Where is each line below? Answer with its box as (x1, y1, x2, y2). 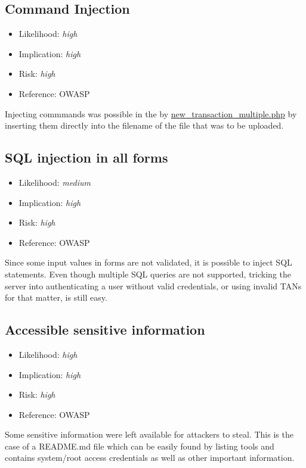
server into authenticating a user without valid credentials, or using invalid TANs (5, 279, 302, 292)
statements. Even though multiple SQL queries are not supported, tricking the (5, 267, 291, 280)
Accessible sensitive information (5, 320, 205, 339)
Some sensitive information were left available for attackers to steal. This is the (5, 428, 293, 441)
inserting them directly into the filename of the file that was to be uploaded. (5, 119, 284, 132)
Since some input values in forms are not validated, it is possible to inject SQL (5, 256, 292, 269)
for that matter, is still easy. (5, 291, 107, 304)
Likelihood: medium (18, 176, 91, 188)
